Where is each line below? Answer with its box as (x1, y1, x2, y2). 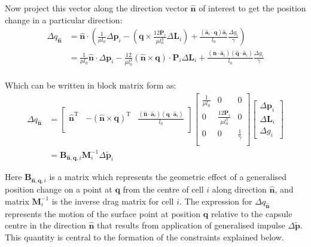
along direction (212, 183, 267, 196)
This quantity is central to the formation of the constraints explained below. (5, 230, 284, 243)
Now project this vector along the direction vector (5, 2, 188, 14)
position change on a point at (5, 183, 112, 196)
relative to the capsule (211, 207, 292, 219)
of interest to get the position (199, 2, 306, 14)
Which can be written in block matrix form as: (5, 79, 176, 92)
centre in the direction (5, 219, 86, 231)
